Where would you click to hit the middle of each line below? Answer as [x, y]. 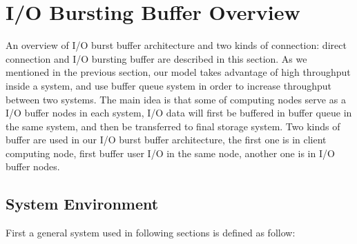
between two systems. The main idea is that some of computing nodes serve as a [176, 99]
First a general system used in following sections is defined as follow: [151, 233]
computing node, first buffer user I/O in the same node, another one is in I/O [170, 153]
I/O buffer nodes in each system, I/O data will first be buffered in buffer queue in [179, 113]
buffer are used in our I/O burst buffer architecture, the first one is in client [166, 140]
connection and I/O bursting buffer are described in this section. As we [156, 58]
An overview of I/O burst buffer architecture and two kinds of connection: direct [176, 45]
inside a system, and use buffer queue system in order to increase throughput [169, 85]
